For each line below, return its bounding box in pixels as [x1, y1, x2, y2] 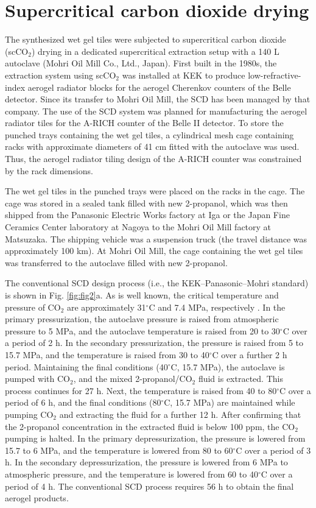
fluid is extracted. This [198, 372, 283, 385]
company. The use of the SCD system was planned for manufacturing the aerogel [5, 104, 307, 117]
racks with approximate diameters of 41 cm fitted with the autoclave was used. [5, 140, 300, 153]
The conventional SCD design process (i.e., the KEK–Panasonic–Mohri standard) [5, 277, 309, 289]
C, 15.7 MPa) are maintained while [164, 396, 295, 409]
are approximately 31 [66, 300, 146, 313]
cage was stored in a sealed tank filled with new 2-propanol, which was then [5, 196, 288, 209]
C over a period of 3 [236, 443, 311, 456]
